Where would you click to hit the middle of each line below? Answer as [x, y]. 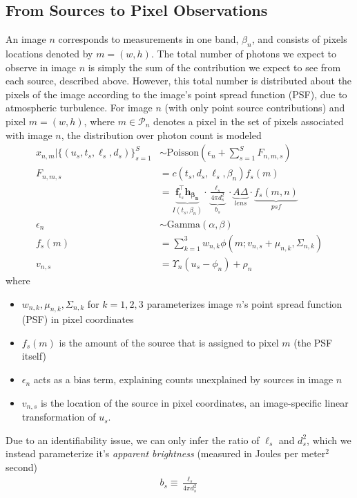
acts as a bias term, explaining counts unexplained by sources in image [183, 379]
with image [29, 135]
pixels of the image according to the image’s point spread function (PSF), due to [176, 94]
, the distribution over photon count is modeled [161, 135]
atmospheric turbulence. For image [79, 108]
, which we [329, 440]
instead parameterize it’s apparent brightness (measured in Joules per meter [166, 453]
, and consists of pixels [299, 39]
